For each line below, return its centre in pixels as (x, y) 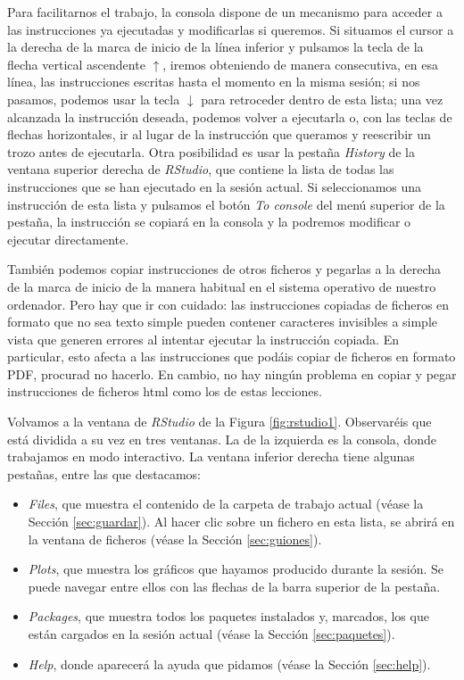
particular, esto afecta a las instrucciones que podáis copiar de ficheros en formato (232, 357)
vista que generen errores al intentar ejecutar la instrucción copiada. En (203, 339)
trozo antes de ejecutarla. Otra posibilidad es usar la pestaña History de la (211, 151)
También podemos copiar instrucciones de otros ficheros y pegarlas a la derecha (224, 269)
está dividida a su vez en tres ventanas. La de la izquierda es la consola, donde (222, 439)
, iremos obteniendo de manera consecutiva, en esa (300, 64)
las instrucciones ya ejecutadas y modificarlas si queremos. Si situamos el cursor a (231, 29)
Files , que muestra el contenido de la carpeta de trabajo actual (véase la (226, 504)
